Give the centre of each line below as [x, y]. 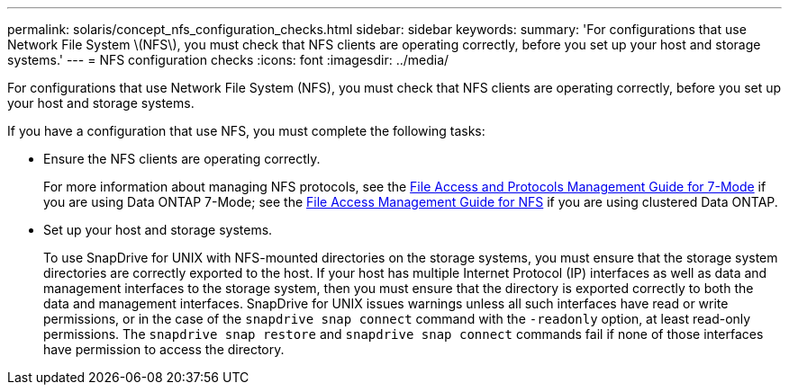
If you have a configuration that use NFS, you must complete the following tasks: [246, 131]
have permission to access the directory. [164, 349]
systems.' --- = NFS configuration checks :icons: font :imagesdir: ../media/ [228, 60]
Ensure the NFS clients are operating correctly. [182, 159]
